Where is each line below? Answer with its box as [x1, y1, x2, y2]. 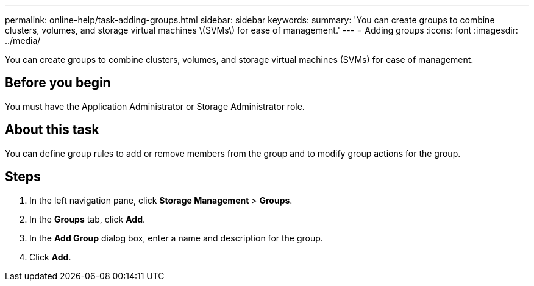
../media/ [5, 35, 41, 46]
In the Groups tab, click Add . [29, 213, 145, 224]
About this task [5, 122, 99, 138]
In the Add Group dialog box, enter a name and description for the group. [29, 232, 323, 243]
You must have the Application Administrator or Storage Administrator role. [5, 101, 305, 112]
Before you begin [5, 75, 111, 91]
